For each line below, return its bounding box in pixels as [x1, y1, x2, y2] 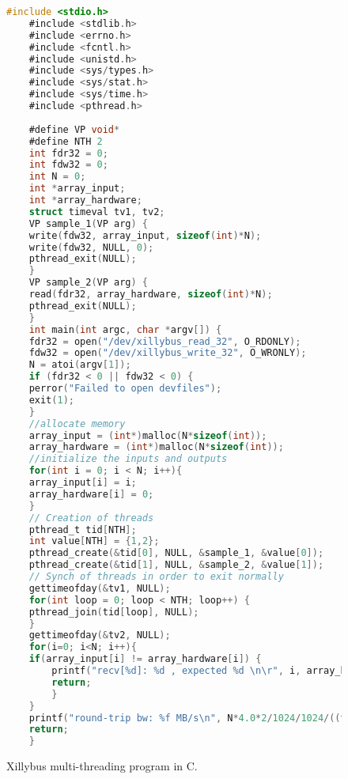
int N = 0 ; [28, 171, 86, 183]
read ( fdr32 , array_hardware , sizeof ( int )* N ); [28, 289, 273, 300]
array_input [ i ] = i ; [28, 477, 137, 488]
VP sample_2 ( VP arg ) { [28, 277, 149, 289]
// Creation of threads [28, 512, 154, 524]
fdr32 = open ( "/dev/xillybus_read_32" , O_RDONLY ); [28, 335, 301, 347]
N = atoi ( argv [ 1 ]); [28, 359, 131, 371]
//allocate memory [28, 418, 126, 429]
